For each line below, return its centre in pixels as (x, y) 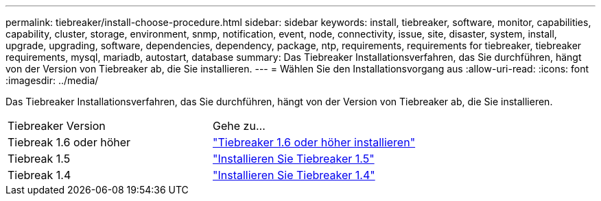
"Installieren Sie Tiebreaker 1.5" (294, 159)
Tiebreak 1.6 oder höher (69, 142)
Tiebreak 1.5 (39, 159)
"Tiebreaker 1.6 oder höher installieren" (314, 142)
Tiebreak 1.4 (39, 175)
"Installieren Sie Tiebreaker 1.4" (294, 175)
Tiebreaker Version (57, 126)
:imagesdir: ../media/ (52, 80)
